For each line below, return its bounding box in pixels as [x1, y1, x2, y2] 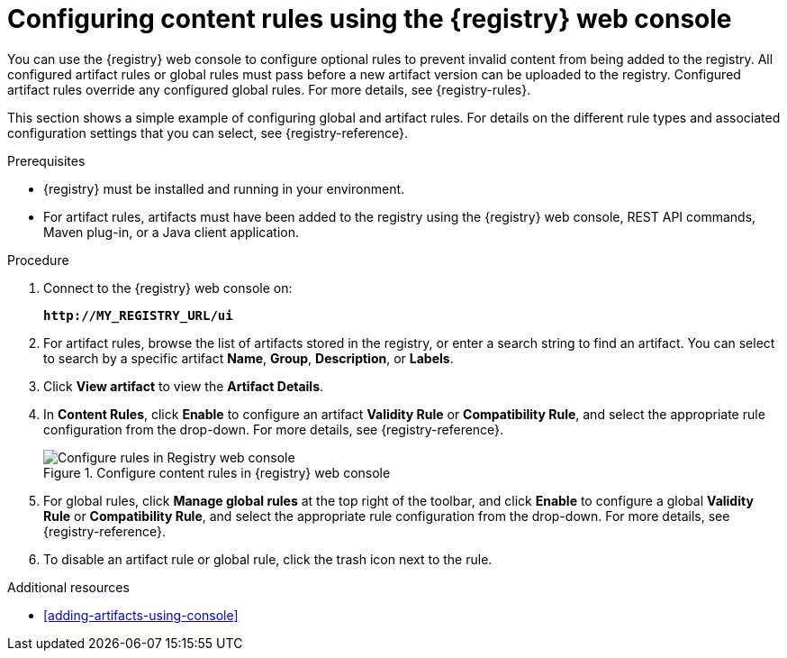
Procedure [7, 251, 69, 268]
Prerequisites [7, 152, 86, 169]
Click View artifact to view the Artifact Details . [43, 378, 324, 394]
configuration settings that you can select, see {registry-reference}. [7, 124, 409, 141]
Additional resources [7, 579, 130, 595]
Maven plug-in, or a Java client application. [43, 224, 299, 240]
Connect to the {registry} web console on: [43, 279, 293, 296]
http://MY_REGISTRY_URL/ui [43, 307, 233, 323]
